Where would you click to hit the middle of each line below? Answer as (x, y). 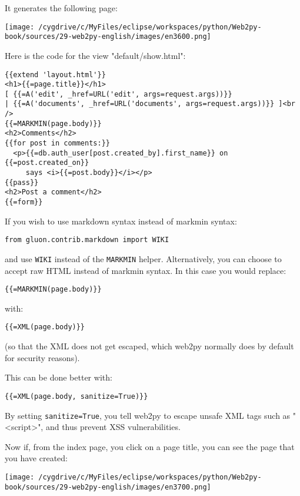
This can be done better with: (59, 377)
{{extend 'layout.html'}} (55, 75)
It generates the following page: (61, 8)
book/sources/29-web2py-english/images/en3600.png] (108, 37)
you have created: (36, 458)
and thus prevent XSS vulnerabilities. (113, 427)
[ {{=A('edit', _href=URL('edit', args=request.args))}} (119, 94)
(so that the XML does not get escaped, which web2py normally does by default (149, 346)
